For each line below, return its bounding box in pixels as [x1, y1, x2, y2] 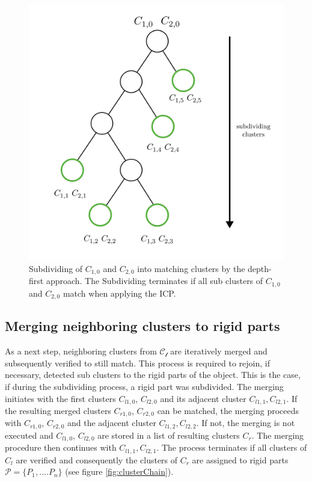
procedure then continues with [5, 441, 117, 454]
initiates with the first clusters [5, 392, 116, 404]
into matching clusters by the [137, 262, 245, 274]
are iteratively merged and [170, 345, 268, 357]
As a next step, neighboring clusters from [5, 345, 157, 357]
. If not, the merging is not [196, 416, 295, 429]
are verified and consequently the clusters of [16, 453, 178, 466]
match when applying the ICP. [63, 286, 176, 299]
